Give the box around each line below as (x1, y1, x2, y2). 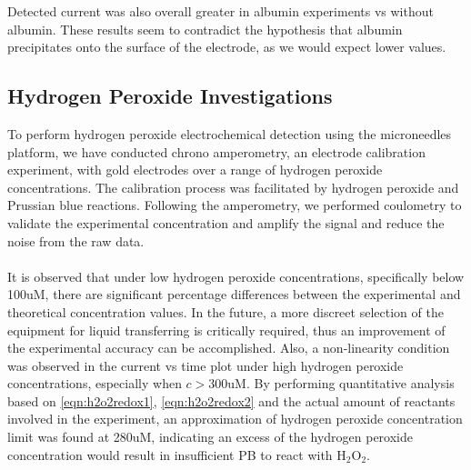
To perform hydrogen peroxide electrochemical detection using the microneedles (7, 124, 452, 143)
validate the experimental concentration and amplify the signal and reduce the (7, 213, 445, 232)
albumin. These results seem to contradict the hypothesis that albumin (7, 19, 403, 38)
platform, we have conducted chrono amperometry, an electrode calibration (7, 142, 426, 161)
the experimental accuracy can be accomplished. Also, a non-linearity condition (7, 338, 450, 357)
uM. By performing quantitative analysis (227, 374, 455, 393)
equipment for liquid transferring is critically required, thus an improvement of (7, 320, 446, 339)
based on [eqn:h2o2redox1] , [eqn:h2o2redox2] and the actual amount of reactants (7, 391, 456, 410)
